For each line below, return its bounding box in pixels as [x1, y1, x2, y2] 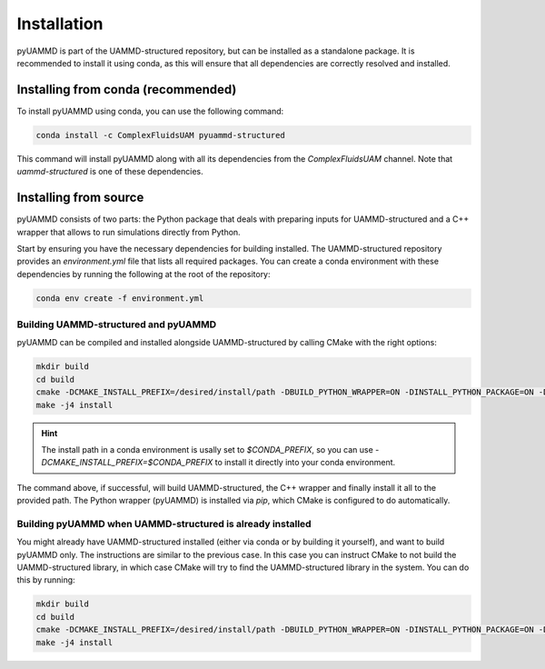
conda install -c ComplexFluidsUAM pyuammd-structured [35, 130, 285, 140]
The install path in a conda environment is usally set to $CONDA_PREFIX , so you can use [41, 444, 374, 454]
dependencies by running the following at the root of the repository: [16, 268, 272, 279]
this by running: [16, 574, 76, 585]
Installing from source [16, 190, 144, 205]
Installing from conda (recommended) [16, 82, 237, 97]
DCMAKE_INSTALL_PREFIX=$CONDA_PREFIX [41, 457, 213, 468]
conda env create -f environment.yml [35, 293, 204, 304]
